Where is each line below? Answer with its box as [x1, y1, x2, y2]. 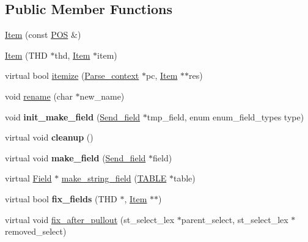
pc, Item [146, 69, 178, 82]
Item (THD [5, 48, 48, 61]
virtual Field [5, 172, 52, 185]
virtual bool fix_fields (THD [5, 192, 117, 205]
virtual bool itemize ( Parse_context [5, 69, 139, 82]
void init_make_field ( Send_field [5, 110, 141, 123]
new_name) [79, 89, 125, 102]
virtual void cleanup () [5, 131, 94, 144]
